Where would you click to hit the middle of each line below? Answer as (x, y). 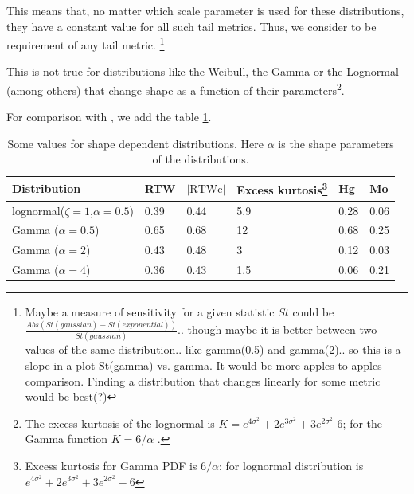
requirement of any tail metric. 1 (86, 43)
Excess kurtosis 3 (282, 188)
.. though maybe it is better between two (277, 329)
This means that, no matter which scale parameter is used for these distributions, (205, 10)
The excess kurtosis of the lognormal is (120, 423)
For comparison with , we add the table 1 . (109, 117)
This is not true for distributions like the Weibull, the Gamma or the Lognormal (203, 71)
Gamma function (66, 439)
